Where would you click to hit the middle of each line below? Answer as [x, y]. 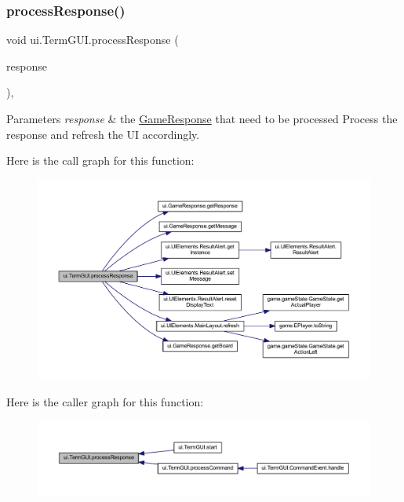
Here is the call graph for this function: [100, 160]
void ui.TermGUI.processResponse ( [93, 40]
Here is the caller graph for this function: [105, 401]
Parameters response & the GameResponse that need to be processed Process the [202, 118]
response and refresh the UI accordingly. [103, 134]
